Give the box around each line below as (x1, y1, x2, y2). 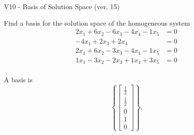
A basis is (4, 75, 33, 85)
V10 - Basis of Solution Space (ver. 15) (4, 1, 120, 11)
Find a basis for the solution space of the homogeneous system (4, 17, 190, 28)
